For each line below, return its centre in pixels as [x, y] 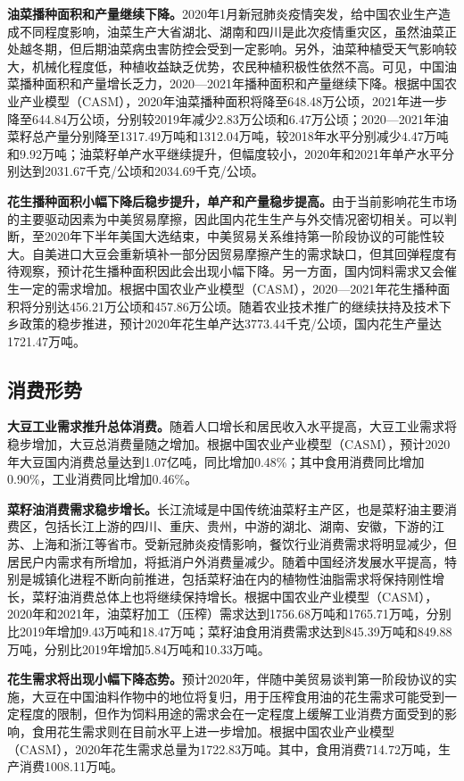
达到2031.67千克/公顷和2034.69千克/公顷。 [141, 171]
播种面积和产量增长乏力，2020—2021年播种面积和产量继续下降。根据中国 [232, 83]
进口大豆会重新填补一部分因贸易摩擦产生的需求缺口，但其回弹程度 [250, 253]
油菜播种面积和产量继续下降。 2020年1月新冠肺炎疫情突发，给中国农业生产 [223, 13]
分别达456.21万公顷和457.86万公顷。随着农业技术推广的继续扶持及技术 [235, 306]
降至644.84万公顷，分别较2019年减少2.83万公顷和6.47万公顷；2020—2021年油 [228, 118]
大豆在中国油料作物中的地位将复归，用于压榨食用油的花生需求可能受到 [238, 696]
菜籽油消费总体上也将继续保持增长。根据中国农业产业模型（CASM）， [235, 596]
